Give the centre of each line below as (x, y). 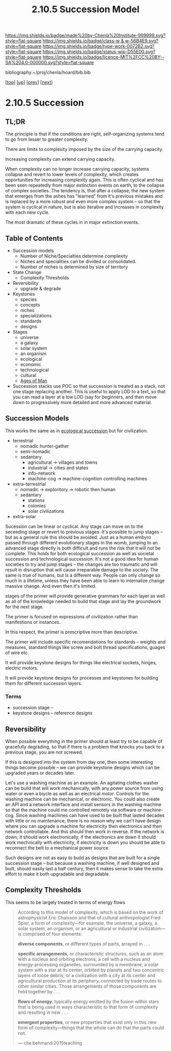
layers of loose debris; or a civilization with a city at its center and (87, 975)
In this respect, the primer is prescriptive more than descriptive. (72, 632)
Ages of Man (34, 381)
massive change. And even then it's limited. (51, 586)
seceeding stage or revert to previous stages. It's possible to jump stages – (84, 532)
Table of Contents (34, 238)
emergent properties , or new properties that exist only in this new (87, 1022)
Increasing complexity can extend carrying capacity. (60, 159)
